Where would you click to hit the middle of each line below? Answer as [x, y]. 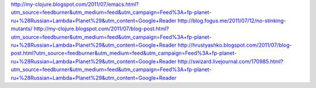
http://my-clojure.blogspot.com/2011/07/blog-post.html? [101, 29]
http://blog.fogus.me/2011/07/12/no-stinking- [232, 20]
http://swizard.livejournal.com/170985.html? [231, 61]
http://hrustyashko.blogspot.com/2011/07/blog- [235, 45]
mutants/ [22, 29]
